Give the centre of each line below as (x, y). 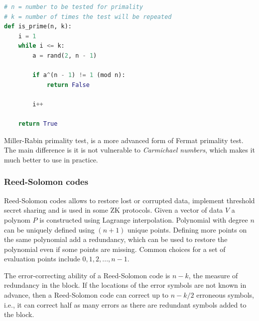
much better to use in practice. (51, 159)
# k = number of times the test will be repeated (88, 17)
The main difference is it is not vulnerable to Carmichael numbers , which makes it (129, 150)
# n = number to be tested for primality (74, 7)
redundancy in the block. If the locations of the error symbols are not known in (125, 285)
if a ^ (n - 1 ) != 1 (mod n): (79, 75)
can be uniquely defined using (49, 229)
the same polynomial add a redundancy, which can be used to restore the (116, 239)
